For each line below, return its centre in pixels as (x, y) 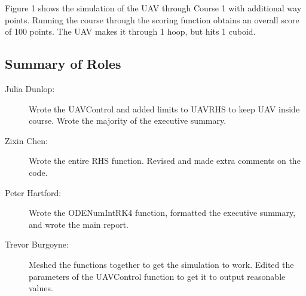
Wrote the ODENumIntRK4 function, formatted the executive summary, (162, 213)
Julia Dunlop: (30, 88)
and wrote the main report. (79, 224)
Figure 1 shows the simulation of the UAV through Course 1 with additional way (153, 8)
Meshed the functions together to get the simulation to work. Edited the (161, 264)
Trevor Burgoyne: (37, 244)
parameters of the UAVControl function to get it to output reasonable (157, 276)
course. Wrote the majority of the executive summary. (128, 120)
